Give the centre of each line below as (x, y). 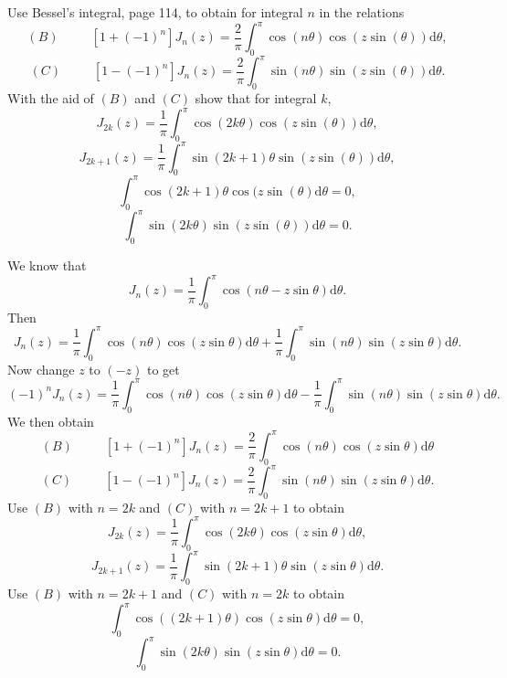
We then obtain (51, 421)
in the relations (362, 12)
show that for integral (256, 98)
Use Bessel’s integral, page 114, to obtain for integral (155, 12)
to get (164, 369)
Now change (41, 369)
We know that (47, 265)
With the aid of (51, 98)
